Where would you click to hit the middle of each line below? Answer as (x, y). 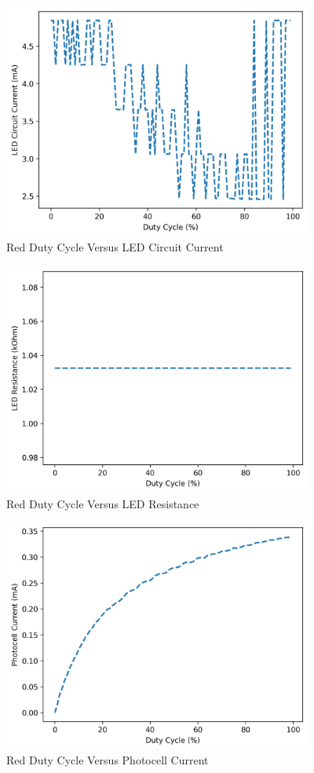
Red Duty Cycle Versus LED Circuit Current (115, 247)
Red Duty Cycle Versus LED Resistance (103, 503)
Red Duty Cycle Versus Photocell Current (108, 760)
